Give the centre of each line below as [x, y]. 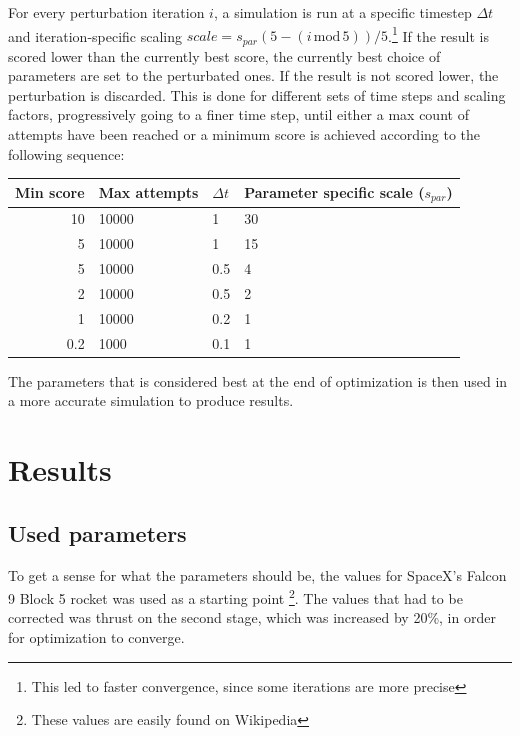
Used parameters [97, 532]
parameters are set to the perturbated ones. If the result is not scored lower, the [253, 75]
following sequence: [66, 153]
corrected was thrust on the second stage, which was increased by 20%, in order [252, 617]
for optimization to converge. [96, 636]
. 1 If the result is [438, 34]
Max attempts [148, 192]
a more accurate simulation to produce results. [151, 400]
